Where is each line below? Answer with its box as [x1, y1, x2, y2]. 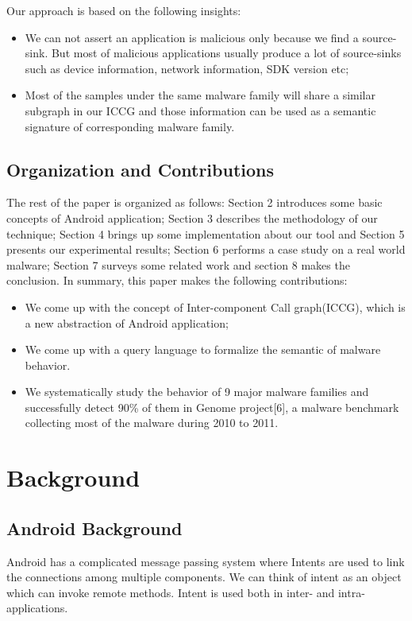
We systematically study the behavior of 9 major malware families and [25, 383, 369, 400]
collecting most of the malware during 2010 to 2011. [25, 414, 279, 431]
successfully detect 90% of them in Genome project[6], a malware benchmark [25, 398, 399, 415]
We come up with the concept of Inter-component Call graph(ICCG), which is [25, 298, 406, 315]
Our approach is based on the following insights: [6, 2, 241, 18]
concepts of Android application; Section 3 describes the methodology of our [6, 209, 378, 226]
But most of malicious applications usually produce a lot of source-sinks [51, 45, 402, 61]
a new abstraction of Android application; [25, 314, 229, 331]
